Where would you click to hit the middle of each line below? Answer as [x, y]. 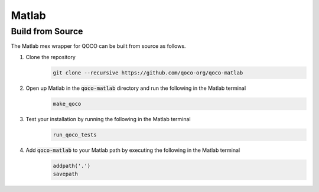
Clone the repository [51, 57]
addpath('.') [72, 166]
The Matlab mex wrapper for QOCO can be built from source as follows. [98, 46]
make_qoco [67, 104]
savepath [66, 174]
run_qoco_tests [75, 135]
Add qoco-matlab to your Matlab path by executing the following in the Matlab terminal [133, 150]
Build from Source [47, 31]
